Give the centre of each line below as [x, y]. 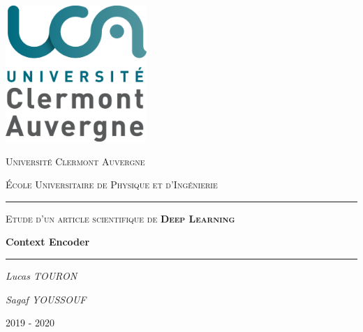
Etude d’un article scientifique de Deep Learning [120, 218]
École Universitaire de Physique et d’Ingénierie [112, 184]
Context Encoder [48, 242]
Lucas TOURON [42, 276]
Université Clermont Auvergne [75, 161]
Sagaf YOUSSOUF [46, 299]
